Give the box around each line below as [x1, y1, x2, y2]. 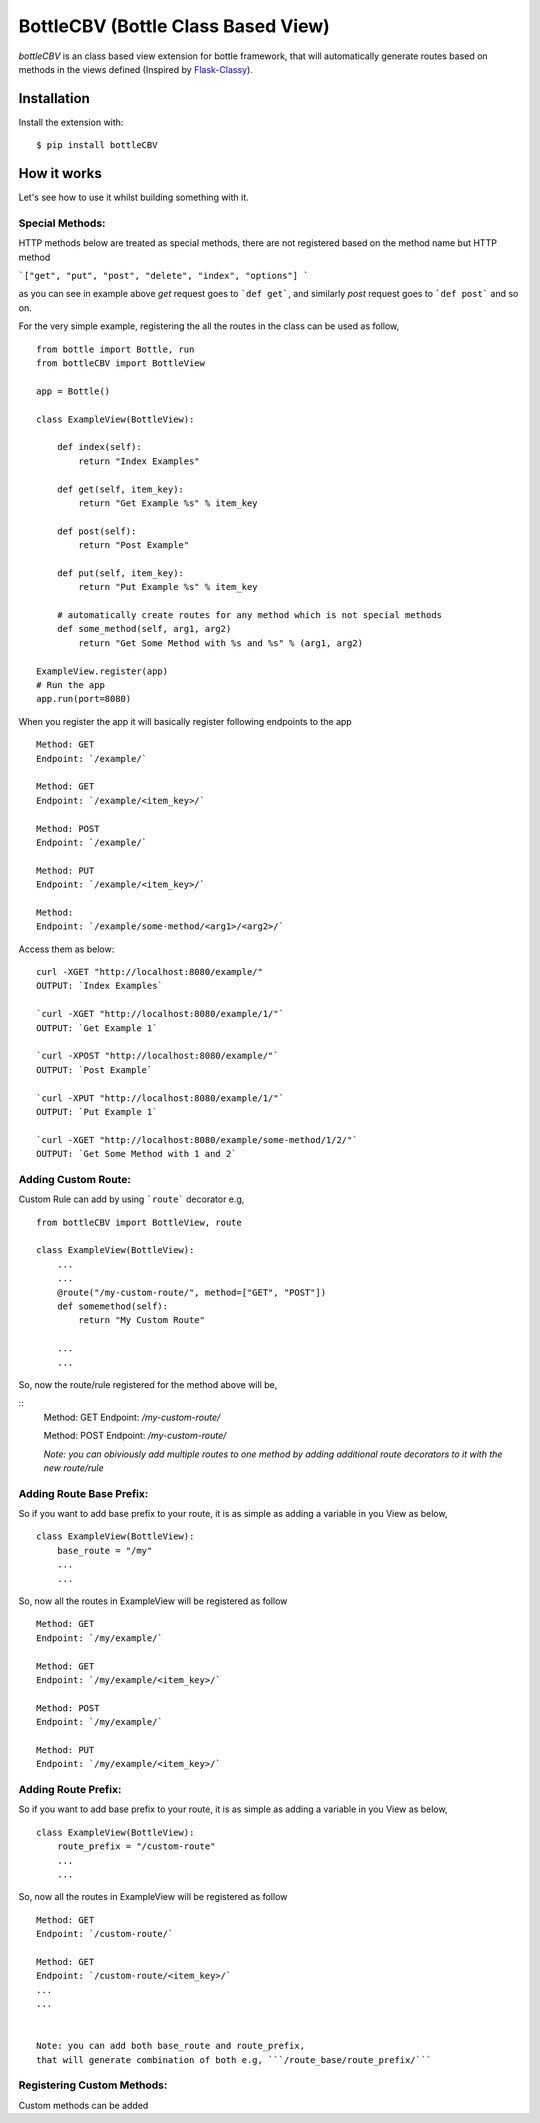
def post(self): [56, 525, 137, 537]
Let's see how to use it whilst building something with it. [18, 191, 249, 204]
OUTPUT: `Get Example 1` [36, 1022, 158, 1034]
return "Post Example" [78, 540, 190, 551]
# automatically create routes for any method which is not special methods [56, 610, 443, 621]
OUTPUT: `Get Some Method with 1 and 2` [36, 1148, 237, 1160]
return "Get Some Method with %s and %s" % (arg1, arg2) [78, 637, 364, 649]
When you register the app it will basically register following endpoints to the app [18, 715, 352, 727]
